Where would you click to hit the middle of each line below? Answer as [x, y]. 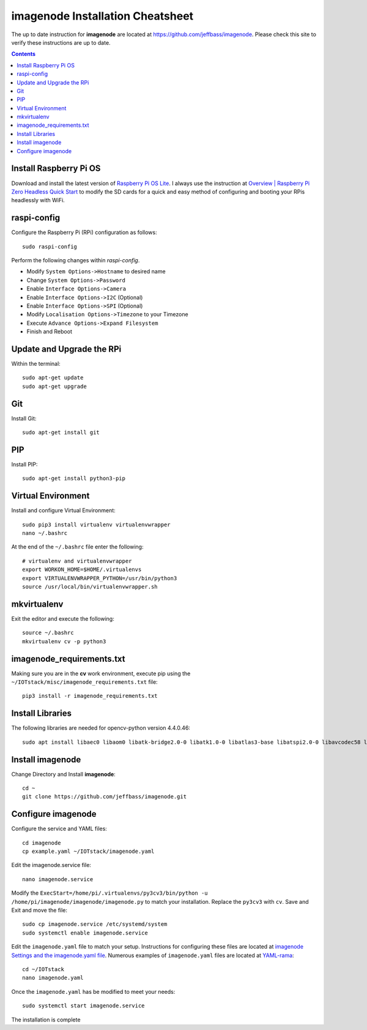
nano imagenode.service [58, 879]
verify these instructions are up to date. [61, 42]
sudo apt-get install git [61, 433]
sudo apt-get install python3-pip [74, 479]
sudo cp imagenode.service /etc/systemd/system [95, 924]
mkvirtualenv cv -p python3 [64, 641]
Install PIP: [24, 464]
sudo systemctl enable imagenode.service [85, 933]
